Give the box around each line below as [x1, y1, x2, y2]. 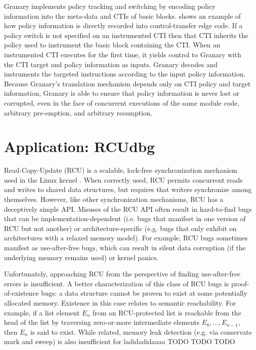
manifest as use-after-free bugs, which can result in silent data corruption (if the [4, 242, 246, 252]
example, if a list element [4, 307, 80, 317]
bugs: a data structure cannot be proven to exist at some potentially [41, 288, 248, 298]
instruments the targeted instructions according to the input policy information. [4, 69, 246, 79]
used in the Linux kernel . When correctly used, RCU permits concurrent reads [4, 174, 243, 185]
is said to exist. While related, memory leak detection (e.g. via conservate [30, 326, 252, 337]
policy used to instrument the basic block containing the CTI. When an [4, 39, 221, 50]
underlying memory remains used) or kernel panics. [4, 252, 159, 262]
